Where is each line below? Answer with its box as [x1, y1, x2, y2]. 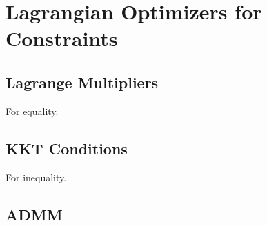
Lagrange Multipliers [6, 71, 159, 92]
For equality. [6, 103, 59, 118]
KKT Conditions [6, 137, 128, 158]
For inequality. [6, 169, 67, 184]
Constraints [6, 24, 118, 52]
